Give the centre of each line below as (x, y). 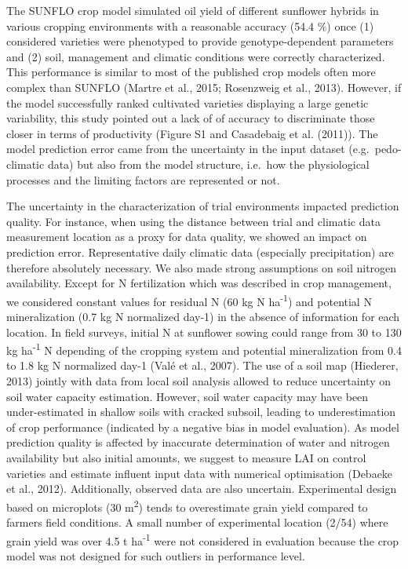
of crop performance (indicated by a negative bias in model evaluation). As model (203, 427)
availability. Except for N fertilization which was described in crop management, (199, 283)
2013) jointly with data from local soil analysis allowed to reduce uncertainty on (199, 380)
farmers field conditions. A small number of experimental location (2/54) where (197, 522)
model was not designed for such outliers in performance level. (156, 555)
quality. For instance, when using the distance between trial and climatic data (193, 221)
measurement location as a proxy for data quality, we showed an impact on (187, 237)
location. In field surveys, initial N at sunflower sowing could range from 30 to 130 (204, 332)
